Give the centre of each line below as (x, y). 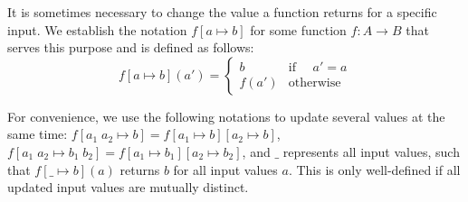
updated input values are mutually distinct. (128, 187)
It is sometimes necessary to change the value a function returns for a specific (222, 12)
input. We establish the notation (97, 29)
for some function (298, 29)
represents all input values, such (371, 151)
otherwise (315, 83)
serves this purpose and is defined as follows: (131, 47)
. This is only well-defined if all (374, 169)
